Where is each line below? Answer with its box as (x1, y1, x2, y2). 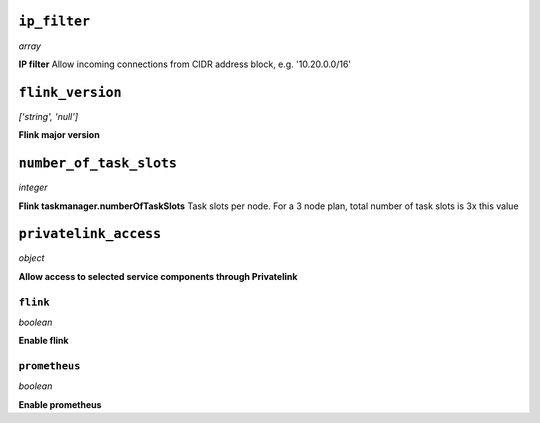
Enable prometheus (18, 398, 102, 410)
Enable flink (18, 335, 69, 347)
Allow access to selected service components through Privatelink (18, 270, 298, 282)
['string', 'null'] (18, 110, 79, 122)
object (18, 252, 45, 264)
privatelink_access (18, 226, 162, 242)
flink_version (18, 84, 122, 100)
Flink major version (18, 129, 100, 141)
